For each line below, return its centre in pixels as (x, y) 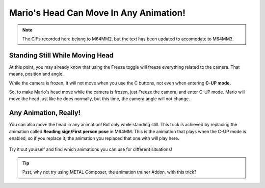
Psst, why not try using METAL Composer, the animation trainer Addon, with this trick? (109, 172)
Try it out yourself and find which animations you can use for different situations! (91, 149)
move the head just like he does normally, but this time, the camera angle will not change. (99, 99)
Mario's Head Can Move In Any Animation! (97, 13)
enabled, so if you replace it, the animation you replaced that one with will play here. (94, 138)
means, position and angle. (36, 74)
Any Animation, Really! (45, 113)
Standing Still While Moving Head (61, 55)
